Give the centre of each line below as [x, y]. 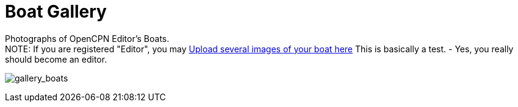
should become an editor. [56, 59]
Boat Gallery [56, 12]
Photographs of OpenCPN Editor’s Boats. [87, 38]
